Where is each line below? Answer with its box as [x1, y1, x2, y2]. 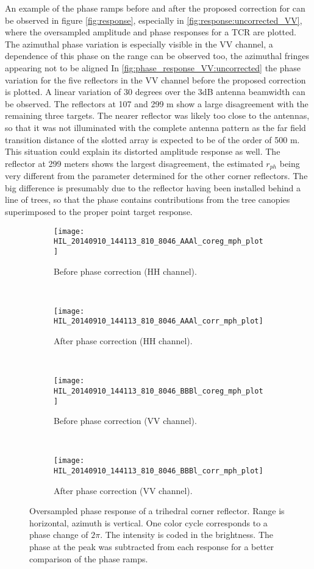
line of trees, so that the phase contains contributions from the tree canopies [5, 193, 290, 206]
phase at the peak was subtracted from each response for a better [29, 540, 274, 553]
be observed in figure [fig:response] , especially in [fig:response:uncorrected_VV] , [5, 13, 302, 26]
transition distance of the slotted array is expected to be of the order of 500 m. [5, 133, 300, 146]
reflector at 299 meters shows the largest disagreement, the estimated [5, 157, 263, 169]
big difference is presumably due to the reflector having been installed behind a [5, 181, 301, 194]
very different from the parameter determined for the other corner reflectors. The [5, 169, 308, 182]
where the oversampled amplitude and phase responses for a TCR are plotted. [5, 26, 296, 38]
